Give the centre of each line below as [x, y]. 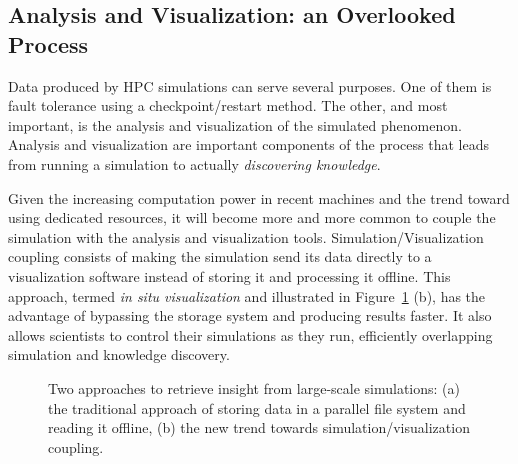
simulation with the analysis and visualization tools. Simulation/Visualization [246, 236]
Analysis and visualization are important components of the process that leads [248, 144]
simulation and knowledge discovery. [119, 354]
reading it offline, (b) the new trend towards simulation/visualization [259, 427]
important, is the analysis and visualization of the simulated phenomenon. [235, 124]
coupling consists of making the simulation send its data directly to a [220, 256]
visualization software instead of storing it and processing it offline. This [229, 275]
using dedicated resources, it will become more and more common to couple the [252, 217]
